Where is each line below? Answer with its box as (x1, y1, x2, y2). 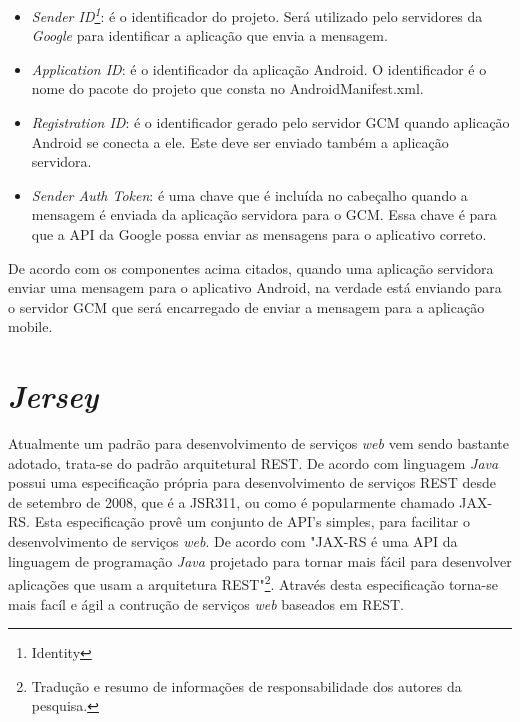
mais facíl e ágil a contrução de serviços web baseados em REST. (8, 593, 404, 614)
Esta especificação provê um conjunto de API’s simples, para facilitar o (34, 511, 470, 532)
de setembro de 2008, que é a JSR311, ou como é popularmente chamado (8, 491, 455, 512)
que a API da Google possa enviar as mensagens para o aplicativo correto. (31, 224, 487, 244)
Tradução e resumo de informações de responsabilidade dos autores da (31, 675, 462, 696)
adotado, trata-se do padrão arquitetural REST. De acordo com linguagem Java (8, 452, 499, 473)
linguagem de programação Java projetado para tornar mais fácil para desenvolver (8, 550, 512, 571)
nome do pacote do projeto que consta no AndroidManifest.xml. (31, 78, 424, 99)
